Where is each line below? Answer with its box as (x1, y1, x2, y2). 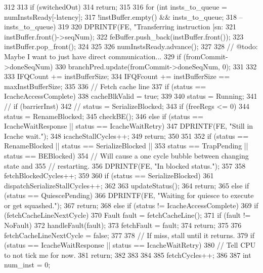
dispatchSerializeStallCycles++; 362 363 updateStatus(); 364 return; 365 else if (4, 180, 249, 190)
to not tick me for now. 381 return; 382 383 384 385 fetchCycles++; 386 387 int (4, 249, 251, 260)
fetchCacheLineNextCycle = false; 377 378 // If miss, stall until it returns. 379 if (4, 229, 254, 240)
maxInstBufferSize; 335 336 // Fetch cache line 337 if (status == (4, 81, 206, 91)
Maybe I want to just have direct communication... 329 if (4, 51, 181, 61)
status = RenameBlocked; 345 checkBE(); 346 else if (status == (4, 110, 203, 121)
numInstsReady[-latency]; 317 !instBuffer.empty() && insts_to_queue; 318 (4, 11, 237, 22)
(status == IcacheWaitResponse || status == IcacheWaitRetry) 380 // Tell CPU (4, 240, 256, 250)
